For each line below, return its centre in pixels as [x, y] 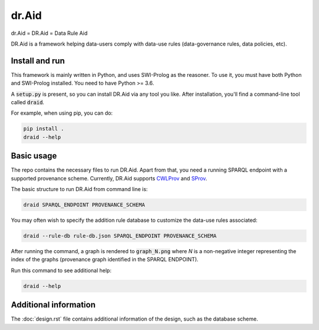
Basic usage [34, 156]
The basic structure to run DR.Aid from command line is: [79, 189]
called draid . [27, 102]
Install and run [38, 61]
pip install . [44, 129]
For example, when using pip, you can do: [62, 113]
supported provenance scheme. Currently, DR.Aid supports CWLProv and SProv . [109, 178]
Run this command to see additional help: [61, 270]
